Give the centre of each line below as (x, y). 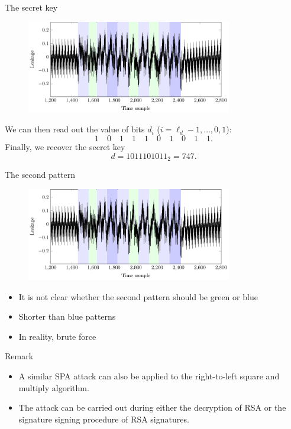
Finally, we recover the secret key (65, 147)
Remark (19, 356)
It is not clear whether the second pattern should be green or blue (138, 296)
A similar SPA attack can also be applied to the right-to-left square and (149, 376)
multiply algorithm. (54, 387)
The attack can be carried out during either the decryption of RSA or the (152, 407)
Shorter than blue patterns (67, 316)
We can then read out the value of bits (75, 129)
